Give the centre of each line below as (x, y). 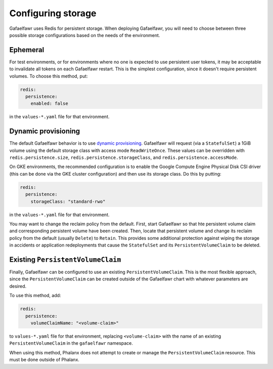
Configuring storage (53, 13)
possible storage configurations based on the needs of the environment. (85, 35)
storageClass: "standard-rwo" (68, 201)
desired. (18, 286)
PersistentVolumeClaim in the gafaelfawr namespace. (71, 343)
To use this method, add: (35, 296)
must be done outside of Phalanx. (44, 360)
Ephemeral (27, 50)
